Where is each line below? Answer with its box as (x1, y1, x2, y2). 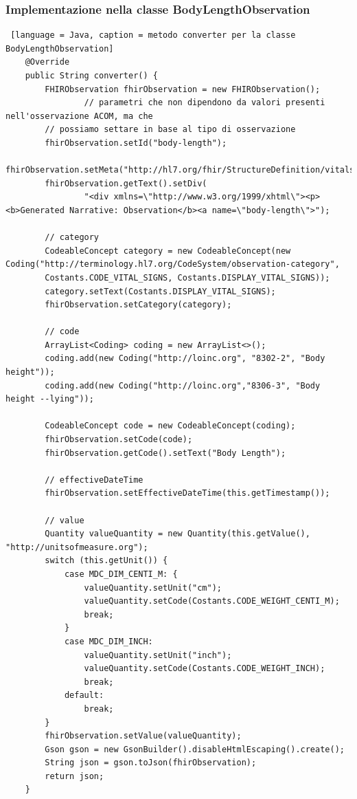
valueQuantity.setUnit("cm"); (84, 582, 222, 593)
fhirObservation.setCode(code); (45, 435, 193, 445)
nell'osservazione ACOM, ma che (5, 111, 153, 121)
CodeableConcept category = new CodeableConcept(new (45, 245, 291, 256)
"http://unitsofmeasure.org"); (5, 542, 148, 552)
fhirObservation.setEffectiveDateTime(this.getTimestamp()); (45, 488, 330, 499)
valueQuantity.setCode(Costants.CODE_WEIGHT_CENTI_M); (84, 596, 340, 606)
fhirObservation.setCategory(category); (45, 300, 232, 310)
